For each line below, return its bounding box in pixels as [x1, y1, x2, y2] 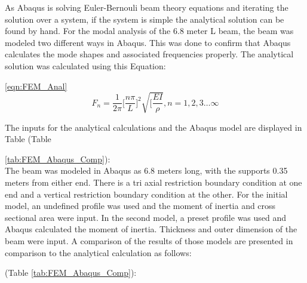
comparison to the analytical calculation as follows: [5, 246, 192, 259]
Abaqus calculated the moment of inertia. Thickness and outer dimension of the [5, 223, 297, 235]
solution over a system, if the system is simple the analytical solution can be [5, 13, 284, 25]
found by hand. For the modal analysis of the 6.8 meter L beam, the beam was [5, 24, 294, 37]
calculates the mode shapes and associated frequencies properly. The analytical [5, 48, 294, 60]
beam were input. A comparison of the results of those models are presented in [5, 235, 293, 247]
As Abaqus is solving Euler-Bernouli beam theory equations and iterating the [5, 1, 288, 13]
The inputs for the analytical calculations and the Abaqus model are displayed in [5, 121, 302, 133]
